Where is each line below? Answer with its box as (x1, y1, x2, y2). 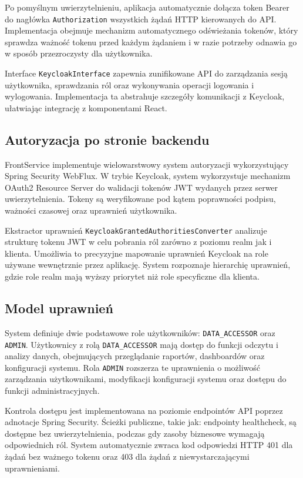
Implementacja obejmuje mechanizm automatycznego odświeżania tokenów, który (5, 24, 298, 36)
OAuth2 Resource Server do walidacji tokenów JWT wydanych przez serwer (5, 181, 278, 193)
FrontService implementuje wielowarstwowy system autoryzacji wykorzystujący (5, 158, 289, 170)
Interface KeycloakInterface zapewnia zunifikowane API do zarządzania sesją (5, 67, 288, 79)
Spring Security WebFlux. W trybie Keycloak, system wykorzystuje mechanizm (5, 170, 291, 182)
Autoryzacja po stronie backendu (5, 130, 210, 148)
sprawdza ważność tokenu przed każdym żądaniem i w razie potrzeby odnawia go (5, 35, 297, 48)
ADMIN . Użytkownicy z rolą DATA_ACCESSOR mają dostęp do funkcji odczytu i (5, 338, 278, 350)
